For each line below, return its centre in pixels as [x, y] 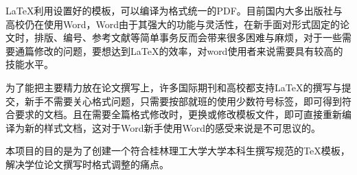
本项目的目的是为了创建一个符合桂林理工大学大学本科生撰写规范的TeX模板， [178, 151]
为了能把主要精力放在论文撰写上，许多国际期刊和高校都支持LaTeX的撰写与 [174, 87]
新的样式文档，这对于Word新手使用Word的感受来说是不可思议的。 [173, 127]
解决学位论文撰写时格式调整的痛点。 [87, 164]
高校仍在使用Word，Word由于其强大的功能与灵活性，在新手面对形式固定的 [173, 24]
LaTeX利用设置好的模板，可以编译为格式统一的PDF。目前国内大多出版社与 [174, 10]
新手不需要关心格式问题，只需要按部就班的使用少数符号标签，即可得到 [183, 101]
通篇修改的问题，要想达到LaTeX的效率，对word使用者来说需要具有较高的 [179, 50]
